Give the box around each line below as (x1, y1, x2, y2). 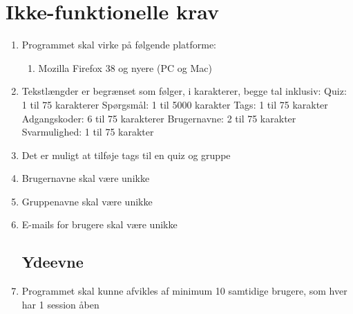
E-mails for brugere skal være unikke (21, 217, 178, 232)
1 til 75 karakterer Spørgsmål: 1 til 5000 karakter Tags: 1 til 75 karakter (21, 97, 328, 111)
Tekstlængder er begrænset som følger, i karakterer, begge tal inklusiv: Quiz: (21, 84, 347, 98)
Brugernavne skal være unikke (21, 171, 150, 185)
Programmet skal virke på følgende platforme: (21, 37, 217, 52)
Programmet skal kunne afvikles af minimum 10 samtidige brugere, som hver (21, 284, 347, 298)
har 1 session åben (21, 297, 99, 311)
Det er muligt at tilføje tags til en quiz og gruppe (21, 147, 231, 162)
